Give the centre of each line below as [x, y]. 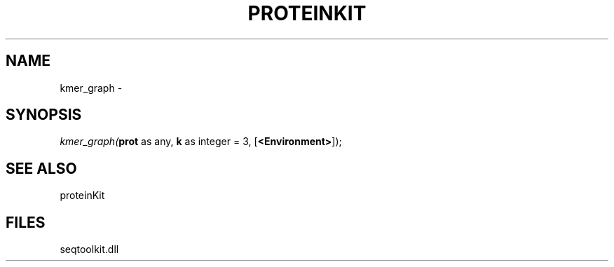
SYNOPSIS [44, 115]
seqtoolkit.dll [89, 249]
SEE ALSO [41, 168]
